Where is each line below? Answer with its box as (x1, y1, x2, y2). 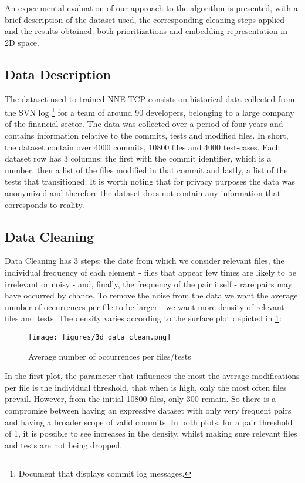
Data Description (5, 65, 111, 83)
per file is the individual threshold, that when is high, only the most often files (5, 381, 287, 393)
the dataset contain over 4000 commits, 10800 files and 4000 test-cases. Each (5, 140, 280, 153)
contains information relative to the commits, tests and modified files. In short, (5, 129, 289, 142)
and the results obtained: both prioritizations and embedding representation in (5, 25, 288, 37)
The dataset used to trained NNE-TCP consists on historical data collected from (5, 92, 295, 105)
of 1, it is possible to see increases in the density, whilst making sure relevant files (5, 427, 297, 440)
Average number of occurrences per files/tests (28, 350, 191, 362)
